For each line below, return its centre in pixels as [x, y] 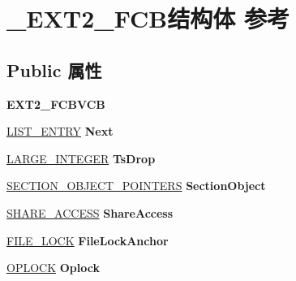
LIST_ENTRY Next [60, 131]
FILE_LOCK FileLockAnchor [88, 240]
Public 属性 [54, 69]
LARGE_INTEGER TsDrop [81, 158]
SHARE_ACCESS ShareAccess [90, 212]
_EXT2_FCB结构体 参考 [148, 18]
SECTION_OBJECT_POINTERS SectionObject [136, 186]
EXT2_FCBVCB [56, 104]
